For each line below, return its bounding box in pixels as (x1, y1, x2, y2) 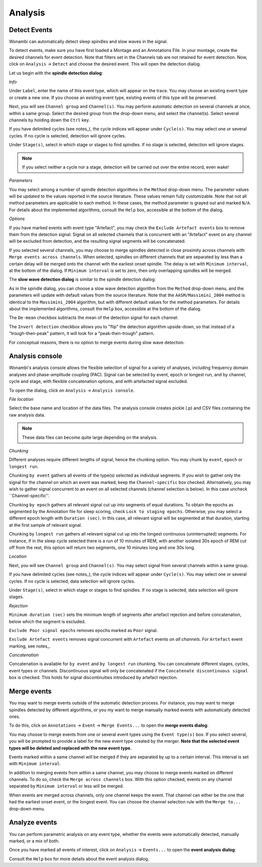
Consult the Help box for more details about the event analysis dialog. (9, 856, 149, 862)
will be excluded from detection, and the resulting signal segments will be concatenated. (9, 238, 186, 244)
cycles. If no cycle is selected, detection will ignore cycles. (9, 133, 126, 138)
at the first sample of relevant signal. (9, 522, 82, 528)
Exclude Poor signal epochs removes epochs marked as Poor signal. (9, 627, 158, 633)
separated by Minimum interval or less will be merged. (9, 783, 124, 789)
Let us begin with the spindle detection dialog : (9, 70, 103, 76)
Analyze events (9, 818, 57, 827)
